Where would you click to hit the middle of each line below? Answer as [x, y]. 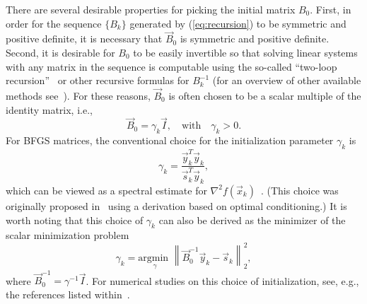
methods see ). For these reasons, [78, 95]
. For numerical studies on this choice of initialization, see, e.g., [222, 280]
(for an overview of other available [287, 80]
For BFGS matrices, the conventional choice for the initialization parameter [170, 140]
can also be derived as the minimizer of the [252, 220]
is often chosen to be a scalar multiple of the [265, 95]
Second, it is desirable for [60, 52]
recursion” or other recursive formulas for [98, 80]
